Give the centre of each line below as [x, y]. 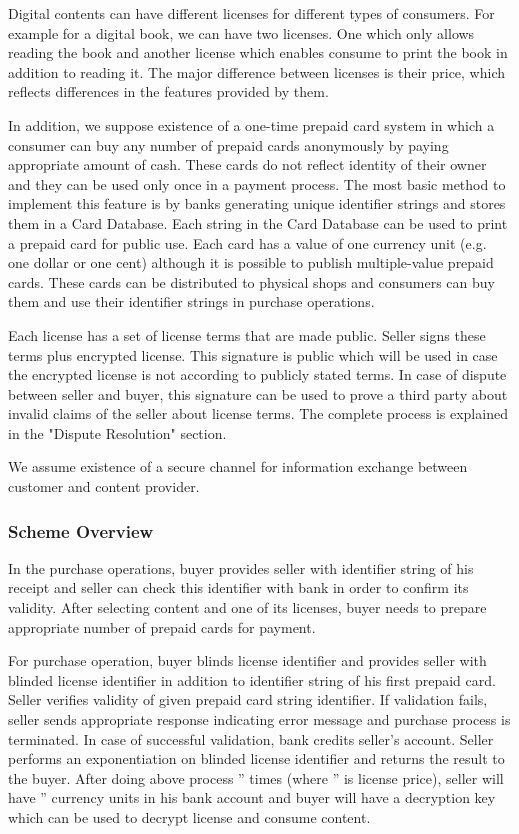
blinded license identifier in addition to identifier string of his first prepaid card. [252, 679]
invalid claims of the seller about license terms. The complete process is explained [258, 413]
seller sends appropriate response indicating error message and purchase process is [259, 719]
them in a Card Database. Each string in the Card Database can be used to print [258, 222]
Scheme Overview [81, 530]
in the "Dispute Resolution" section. [117, 432]
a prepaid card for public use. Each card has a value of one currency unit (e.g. [247, 242]
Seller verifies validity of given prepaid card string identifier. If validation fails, [248, 699]
